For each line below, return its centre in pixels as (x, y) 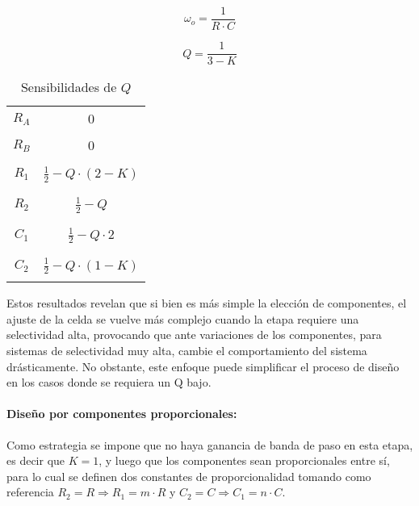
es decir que (36, 460)
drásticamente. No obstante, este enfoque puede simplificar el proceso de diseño (203, 366)
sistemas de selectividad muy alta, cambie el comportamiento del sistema (187, 351)
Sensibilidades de (69, 87)
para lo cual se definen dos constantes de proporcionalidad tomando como (189, 476)
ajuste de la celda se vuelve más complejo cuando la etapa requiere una (183, 318)
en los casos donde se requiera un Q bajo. (109, 382)
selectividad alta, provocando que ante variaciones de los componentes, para (194, 335)
